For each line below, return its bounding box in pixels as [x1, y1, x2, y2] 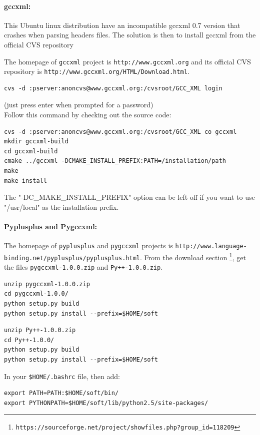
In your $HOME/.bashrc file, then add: [4, 371, 120, 381]
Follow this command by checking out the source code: [4, 109, 171, 120]
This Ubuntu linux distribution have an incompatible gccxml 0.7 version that [4, 19, 240, 30]
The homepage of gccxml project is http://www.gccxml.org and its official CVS [4, 56, 251, 66]
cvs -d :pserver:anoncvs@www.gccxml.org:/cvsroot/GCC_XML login [4, 84, 222, 92]
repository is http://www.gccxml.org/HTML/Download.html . [4, 66, 189, 76]
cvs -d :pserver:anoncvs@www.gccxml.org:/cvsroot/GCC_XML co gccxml [4, 128, 237, 135]
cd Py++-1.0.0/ [4, 336, 54, 344]
